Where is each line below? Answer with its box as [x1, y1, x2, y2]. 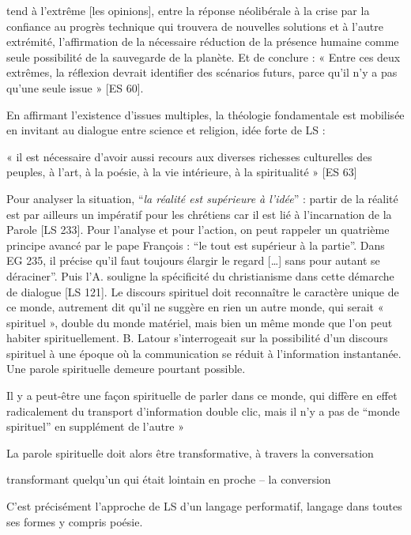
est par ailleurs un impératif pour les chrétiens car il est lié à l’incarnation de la [6, 205, 392, 222]
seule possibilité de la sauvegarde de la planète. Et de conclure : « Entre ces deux [6, 48, 401, 65]
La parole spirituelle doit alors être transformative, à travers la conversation [6, 444, 374, 461]
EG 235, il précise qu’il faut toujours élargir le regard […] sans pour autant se [6, 252, 380, 269]
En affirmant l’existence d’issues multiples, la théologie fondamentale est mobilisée [6, 106, 405, 122]
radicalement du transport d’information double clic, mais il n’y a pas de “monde [6, 402, 400, 419]
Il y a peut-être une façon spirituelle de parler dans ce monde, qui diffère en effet [6, 387, 398, 404]
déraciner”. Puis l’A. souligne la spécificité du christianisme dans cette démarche [6, 267, 394, 284]
